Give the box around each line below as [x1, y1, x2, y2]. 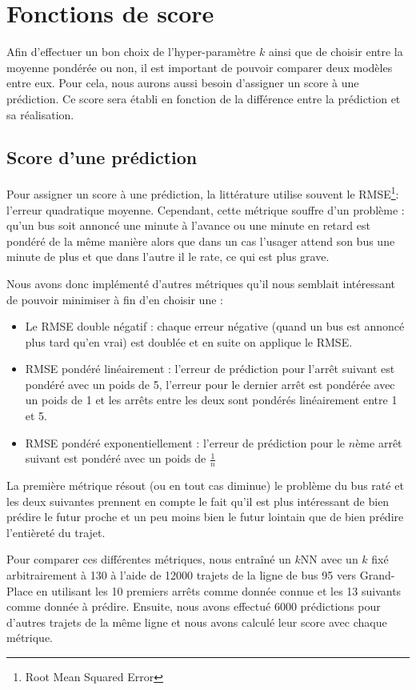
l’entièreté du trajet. [6, 524, 106, 540]
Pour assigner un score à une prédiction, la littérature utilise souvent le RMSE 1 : [6, 183, 399, 202]
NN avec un [300, 551, 358, 568]
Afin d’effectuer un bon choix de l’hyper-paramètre [6, 43, 256, 60]
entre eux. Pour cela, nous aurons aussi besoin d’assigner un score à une [6, 74, 359, 91]
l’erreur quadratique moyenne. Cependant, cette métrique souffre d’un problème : [6, 201, 405, 218]
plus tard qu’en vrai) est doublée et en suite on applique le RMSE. [25, 333, 353, 350]
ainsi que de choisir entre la [268, 43, 403, 60]
